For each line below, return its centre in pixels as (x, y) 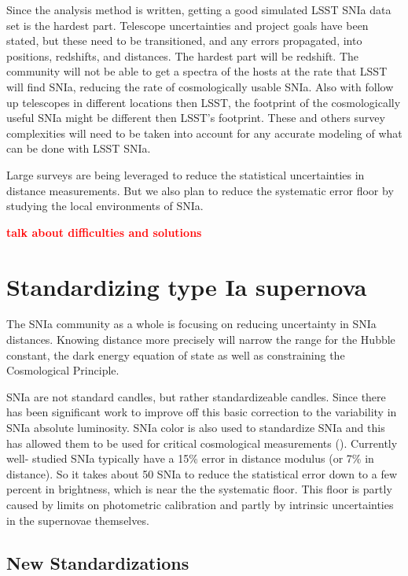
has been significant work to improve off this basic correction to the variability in (202, 412)
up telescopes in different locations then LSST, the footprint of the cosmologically (204, 102)
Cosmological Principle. (63, 370)
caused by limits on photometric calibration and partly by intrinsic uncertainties (200, 504)
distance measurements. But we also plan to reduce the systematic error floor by (200, 190)
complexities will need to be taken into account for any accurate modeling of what (204, 133)
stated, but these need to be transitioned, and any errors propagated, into (184, 41)
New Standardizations (98, 562)
